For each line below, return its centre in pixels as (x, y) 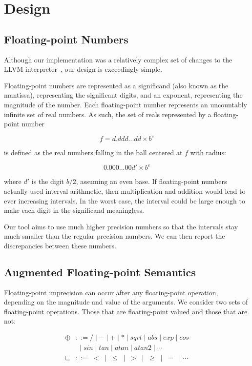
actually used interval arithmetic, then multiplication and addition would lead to (125, 191)
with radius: (208, 152)
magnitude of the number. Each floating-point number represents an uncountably (126, 104)
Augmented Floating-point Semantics (100, 272)
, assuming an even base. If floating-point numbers (151, 181)
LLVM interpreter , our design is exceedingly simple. (83, 69)
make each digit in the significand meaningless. (74, 210)
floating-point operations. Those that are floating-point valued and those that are (126, 311)
